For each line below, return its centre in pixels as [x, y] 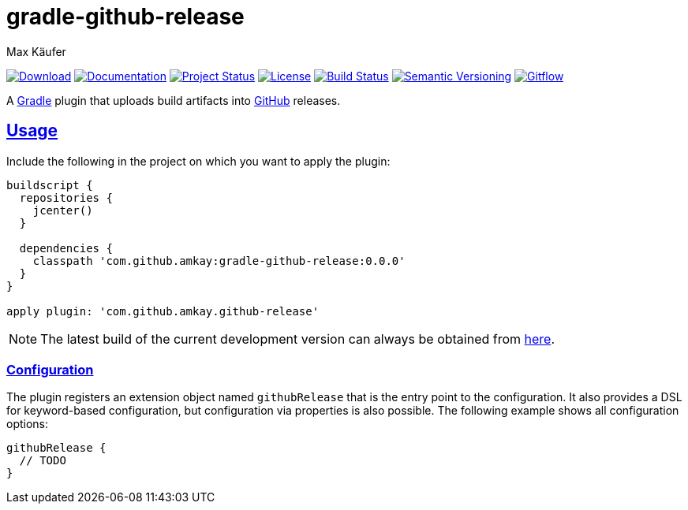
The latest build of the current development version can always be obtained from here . [298, 339]
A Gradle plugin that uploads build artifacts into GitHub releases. [174, 100]
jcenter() [63, 210]
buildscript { [50, 185]
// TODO [43, 461]
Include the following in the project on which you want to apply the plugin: [198, 161]
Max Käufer [36, 51]
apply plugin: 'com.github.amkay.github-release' [163, 311]
